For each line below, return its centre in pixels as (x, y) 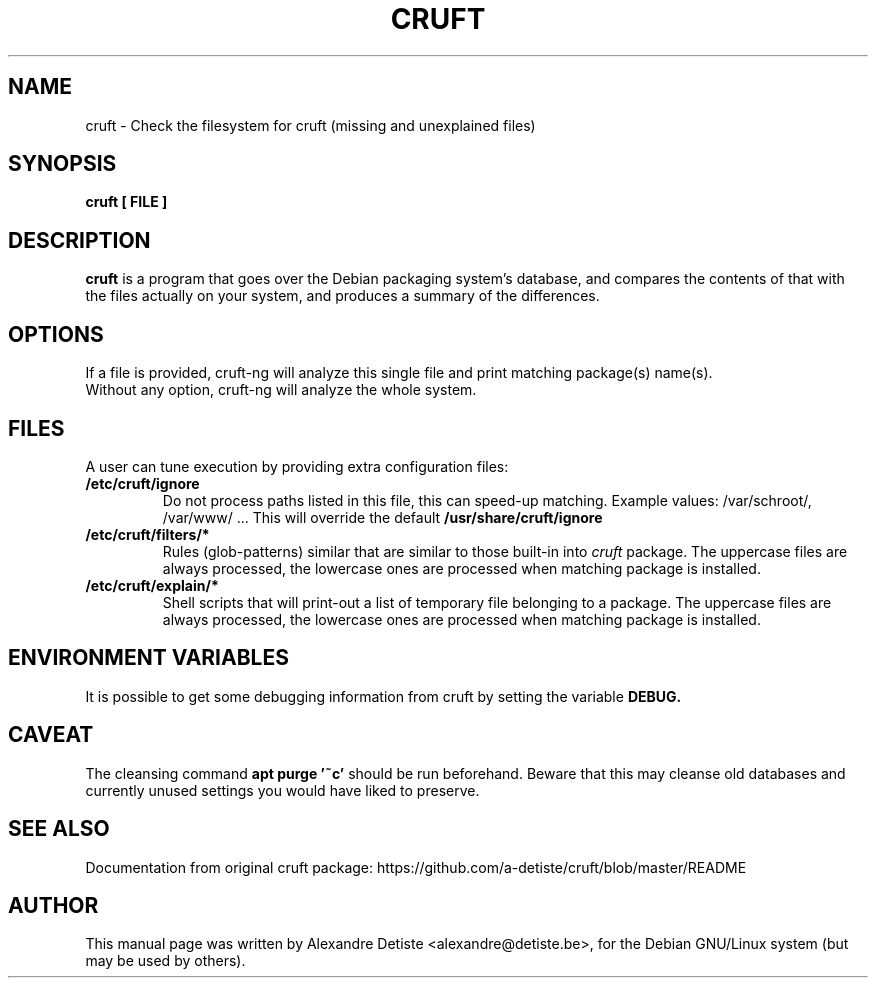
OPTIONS (56, 334)
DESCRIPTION (79, 240)
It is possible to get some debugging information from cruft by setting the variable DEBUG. (383, 696)
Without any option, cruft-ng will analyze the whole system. (281, 390)
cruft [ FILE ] (126, 202)
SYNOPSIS (62, 164)
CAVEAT (51, 735)
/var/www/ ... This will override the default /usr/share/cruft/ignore (382, 517)
